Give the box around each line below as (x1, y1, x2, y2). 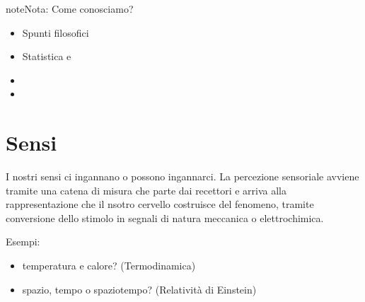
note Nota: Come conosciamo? (6, 1, 134, 16)
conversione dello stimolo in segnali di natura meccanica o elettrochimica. (6, 210, 324, 225)
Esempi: (6, 234, 40, 249)
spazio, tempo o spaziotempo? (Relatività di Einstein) (22, 281, 257, 296)
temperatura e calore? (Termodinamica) (22, 258, 196, 273)
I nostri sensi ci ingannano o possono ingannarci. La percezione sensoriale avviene (6, 169, 359, 184)
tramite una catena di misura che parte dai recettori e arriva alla (6, 182, 286, 197)
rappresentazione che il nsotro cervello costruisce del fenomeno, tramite (6, 197, 314, 211)
